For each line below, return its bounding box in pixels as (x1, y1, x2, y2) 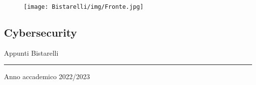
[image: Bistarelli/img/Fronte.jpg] (24, 3, 144, 10)
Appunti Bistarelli (4, 47, 59, 58)
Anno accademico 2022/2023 (4, 71, 90, 82)
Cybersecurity (4, 25, 77, 40)
